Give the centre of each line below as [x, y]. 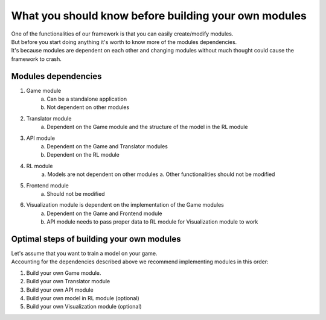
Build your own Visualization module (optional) [84, 307]
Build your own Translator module [68, 281]
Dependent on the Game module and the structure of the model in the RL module [147, 127]
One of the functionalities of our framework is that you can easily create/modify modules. [122, 34]
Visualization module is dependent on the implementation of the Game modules [125, 205]
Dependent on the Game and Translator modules [107, 146]
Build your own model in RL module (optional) [83, 298]
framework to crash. [36, 59]
